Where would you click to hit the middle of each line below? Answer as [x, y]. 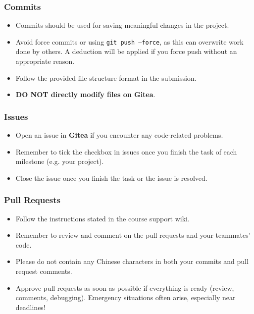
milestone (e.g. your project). [60, 161]
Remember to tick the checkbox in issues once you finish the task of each [126, 151]
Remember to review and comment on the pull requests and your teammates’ [133, 235]
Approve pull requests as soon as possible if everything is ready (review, [125, 288]
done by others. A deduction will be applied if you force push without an [126, 51]
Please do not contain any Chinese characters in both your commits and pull [132, 261]
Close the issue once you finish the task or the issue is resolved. [111, 178]
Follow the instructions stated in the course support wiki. [102, 218]
